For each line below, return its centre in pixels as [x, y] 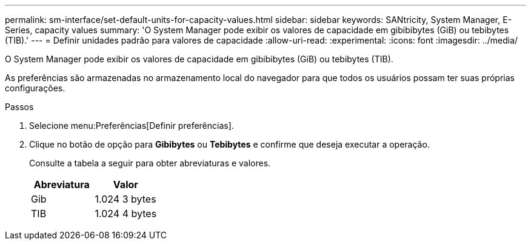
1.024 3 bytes [125, 199]
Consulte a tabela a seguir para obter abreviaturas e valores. [150, 163]
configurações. [35, 88]
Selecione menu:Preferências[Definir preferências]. [132, 126]
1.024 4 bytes [126, 214]
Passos [19, 107]
